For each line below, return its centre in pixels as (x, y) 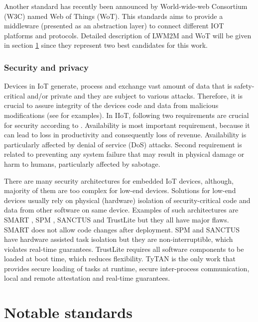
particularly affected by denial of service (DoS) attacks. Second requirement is (123, 144)
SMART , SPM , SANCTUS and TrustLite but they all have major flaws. (117, 219)
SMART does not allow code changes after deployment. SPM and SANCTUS (122, 229)
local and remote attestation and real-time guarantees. (87, 278)
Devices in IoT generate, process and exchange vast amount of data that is (118, 86)
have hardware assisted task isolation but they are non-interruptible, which (119, 239)
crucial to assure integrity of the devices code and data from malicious (111, 105)
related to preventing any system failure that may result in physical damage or (124, 154)
